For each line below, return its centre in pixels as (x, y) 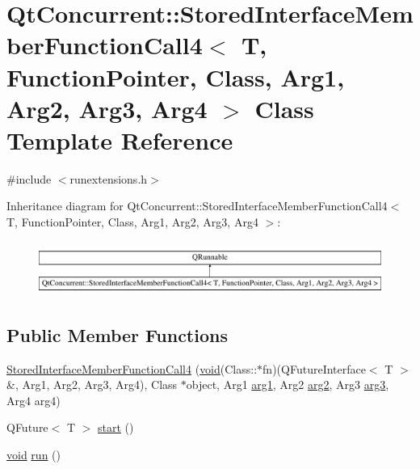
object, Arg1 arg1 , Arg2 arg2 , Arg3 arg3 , (288, 384)
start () (116, 427)
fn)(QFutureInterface (314, 368)
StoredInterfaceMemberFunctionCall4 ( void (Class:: (132, 368)
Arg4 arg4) (34, 400)
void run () (34, 454)
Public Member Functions (117, 334)
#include (29, 178)
